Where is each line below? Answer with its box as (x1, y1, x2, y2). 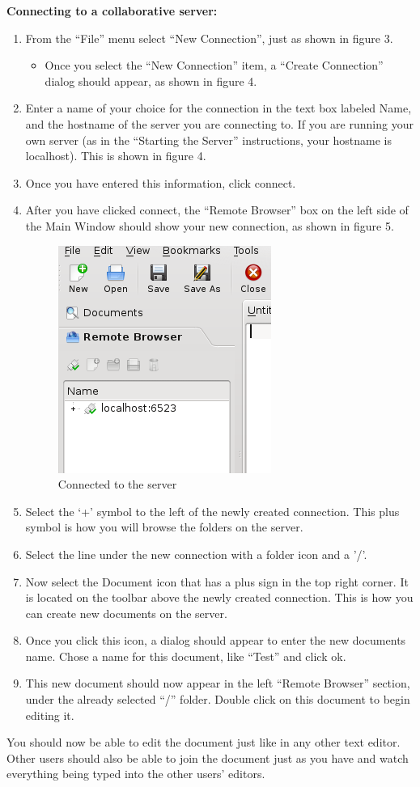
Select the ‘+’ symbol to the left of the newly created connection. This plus (25, 502, 400, 519)
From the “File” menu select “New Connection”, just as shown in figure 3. (25, 29, 393, 46)
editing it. (25, 706, 74, 723)
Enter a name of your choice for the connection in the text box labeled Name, (25, 99, 412, 116)
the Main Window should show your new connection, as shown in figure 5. (25, 217, 394, 234)
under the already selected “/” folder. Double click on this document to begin (25, 691, 410, 708)
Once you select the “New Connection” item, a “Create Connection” (45, 57, 384, 74)
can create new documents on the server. (25, 604, 227, 621)
